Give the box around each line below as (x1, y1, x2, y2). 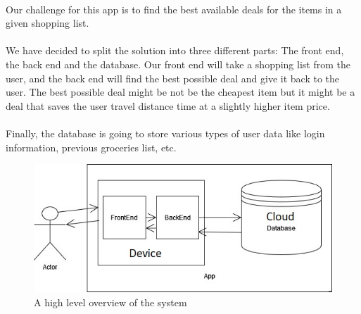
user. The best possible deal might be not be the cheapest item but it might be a (6, 84, 355, 99)
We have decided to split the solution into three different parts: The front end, (6, 43, 344, 58)
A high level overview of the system (34, 294, 187, 309)
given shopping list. (6, 15, 89, 30)
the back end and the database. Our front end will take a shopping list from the (6, 56, 350, 71)
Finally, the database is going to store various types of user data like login (6, 125, 325, 140)
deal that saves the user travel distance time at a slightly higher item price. (6, 98, 330, 113)
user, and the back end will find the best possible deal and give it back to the (6, 70, 340, 85)
